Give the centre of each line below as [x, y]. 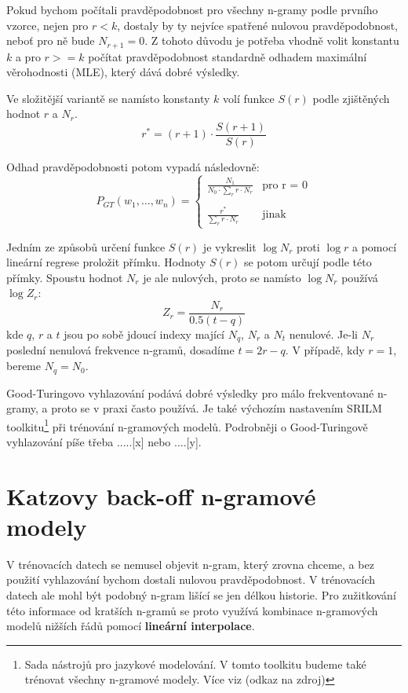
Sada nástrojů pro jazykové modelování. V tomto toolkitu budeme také [195, 664]
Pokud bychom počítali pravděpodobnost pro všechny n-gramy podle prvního [192, 9]
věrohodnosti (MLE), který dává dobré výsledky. [123, 72]
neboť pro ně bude [51, 40]
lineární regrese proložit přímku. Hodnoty [106, 262]
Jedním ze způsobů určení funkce [86, 246]
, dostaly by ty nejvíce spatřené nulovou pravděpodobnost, [257, 25]
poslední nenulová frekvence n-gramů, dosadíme [120, 350]
